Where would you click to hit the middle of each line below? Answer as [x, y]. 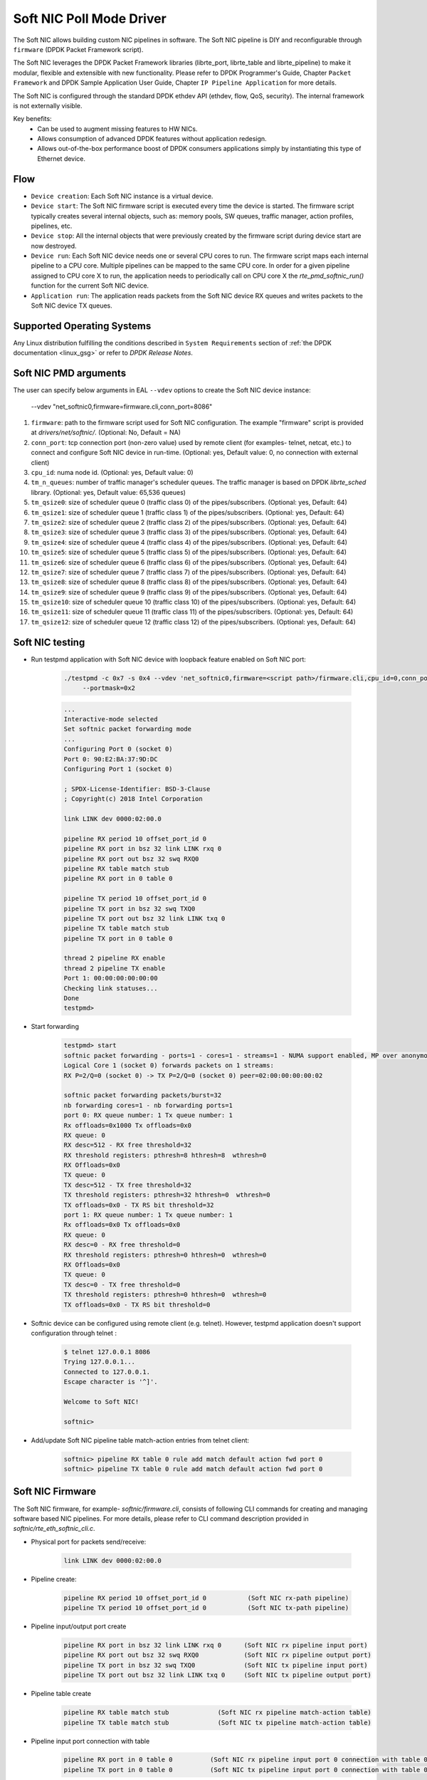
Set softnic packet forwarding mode [128, 729]
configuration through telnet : [74, 1333]
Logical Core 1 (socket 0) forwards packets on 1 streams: [169, 1066]
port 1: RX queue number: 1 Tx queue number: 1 [148, 1215]
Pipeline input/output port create [79, 1626]
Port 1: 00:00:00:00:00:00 [111, 978]
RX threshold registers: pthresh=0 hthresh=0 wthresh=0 [165, 1255]
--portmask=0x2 [109, 688]
